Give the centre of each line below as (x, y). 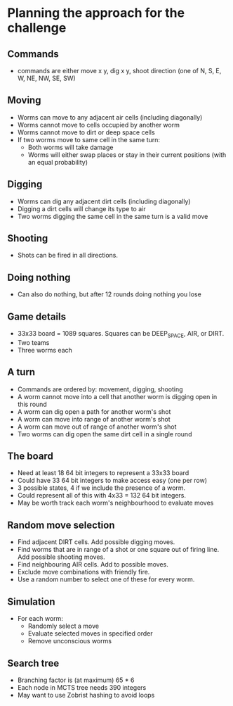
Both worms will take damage (71, 147)
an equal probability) (58, 162)
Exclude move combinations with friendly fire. (84, 572)
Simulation (31, 601)
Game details (37, 316)
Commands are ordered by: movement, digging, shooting (100, 389)
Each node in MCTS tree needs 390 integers (82, 687)
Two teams (33, 342)
